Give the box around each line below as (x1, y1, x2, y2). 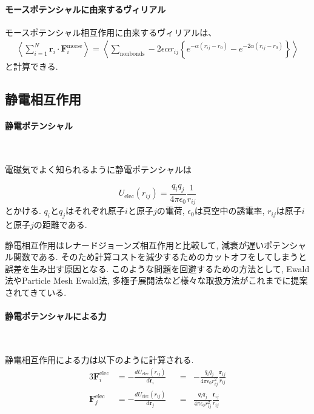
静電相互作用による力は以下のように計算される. (5, 353, 194, 366)
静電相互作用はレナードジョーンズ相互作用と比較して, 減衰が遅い (5, 238, 264, 251)
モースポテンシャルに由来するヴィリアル (5, 2, 166, 15)
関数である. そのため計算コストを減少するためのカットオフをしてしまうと (13, 250, 307, 263)
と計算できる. (5, 60, 58, 73)
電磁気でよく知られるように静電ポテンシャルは (5, 163, 192, 176)
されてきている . (5, 286, 67, 299)
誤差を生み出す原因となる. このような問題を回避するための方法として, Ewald (5, 262, 310, 275)
